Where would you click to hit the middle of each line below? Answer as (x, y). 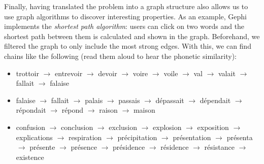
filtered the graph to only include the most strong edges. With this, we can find (128, 46)
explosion (167, 127)
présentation (192, 137)
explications (34, 137)
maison (144, 110)
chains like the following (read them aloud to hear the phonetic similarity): (121, 56)
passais (129, 100)
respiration (85, 137)
